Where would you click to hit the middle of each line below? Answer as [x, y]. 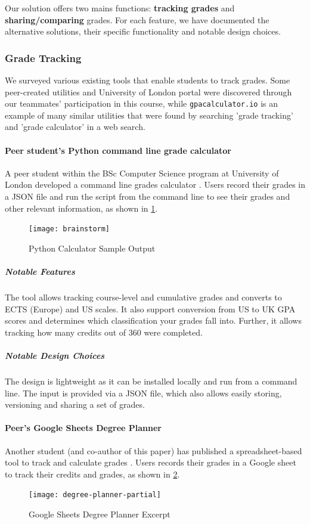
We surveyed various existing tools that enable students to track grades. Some [148, 80]
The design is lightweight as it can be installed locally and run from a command [151, 381]
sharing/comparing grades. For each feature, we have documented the [137, 19]
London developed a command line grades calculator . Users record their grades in [155, 185]
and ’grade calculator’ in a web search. [75, 127]
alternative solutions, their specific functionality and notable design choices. [143, 31]
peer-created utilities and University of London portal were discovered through [148, 92]
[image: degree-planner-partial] [95, 495]
